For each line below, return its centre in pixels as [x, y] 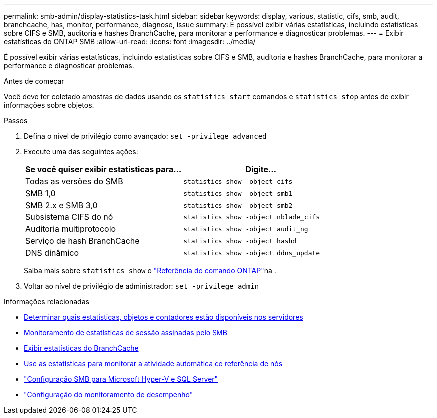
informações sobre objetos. [49, 105]
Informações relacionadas [47, 302]
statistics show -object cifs [238, 181]
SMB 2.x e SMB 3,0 [62, 205]
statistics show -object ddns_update [252, 253]
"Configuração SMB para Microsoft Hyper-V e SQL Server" [121, 379]
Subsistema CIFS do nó [69, 217]
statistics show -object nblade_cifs [252, 217]
